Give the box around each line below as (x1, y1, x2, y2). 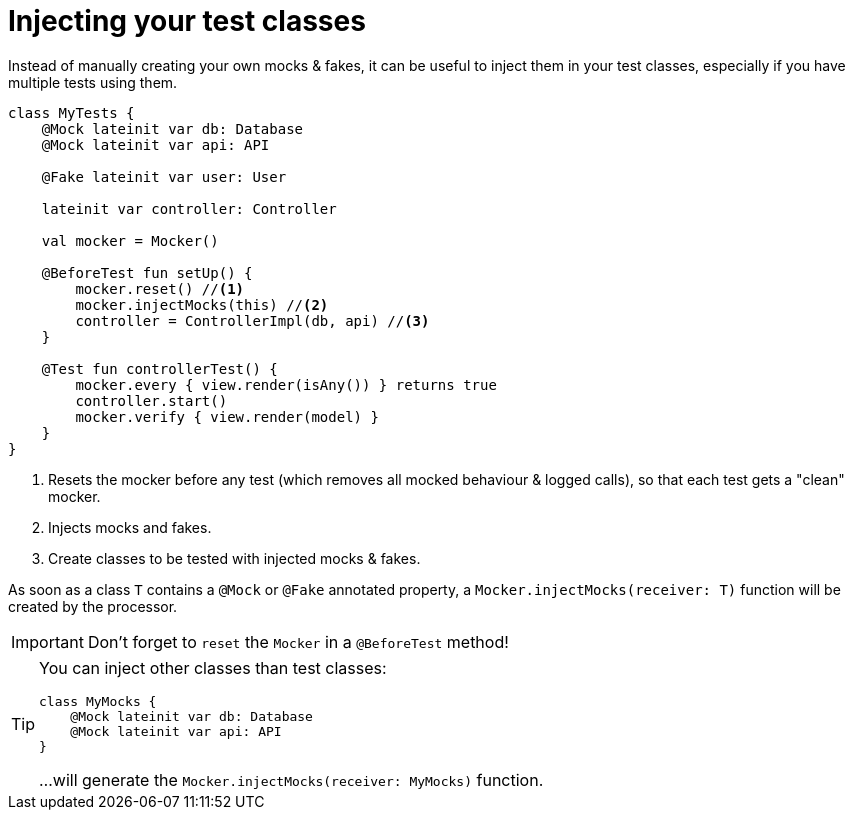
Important (11, 631, 84, 652)
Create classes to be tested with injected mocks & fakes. (48, 549, 421, 567)
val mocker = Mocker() (41, 232, 219, 249)
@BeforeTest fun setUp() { (41, 264, 253, 281)
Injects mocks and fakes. (48, 518, 212, 536)
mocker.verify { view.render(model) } (75, 408, 379, 425)
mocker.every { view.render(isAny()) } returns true (75, 376, 497, 393)
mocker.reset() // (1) (75, 280, 245, 297)
